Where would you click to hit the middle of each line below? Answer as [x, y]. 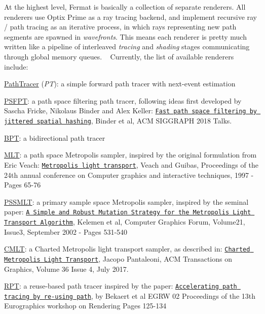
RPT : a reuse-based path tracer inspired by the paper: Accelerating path [121, 286]
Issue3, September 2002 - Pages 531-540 [66, 231]
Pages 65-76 [23, 185]
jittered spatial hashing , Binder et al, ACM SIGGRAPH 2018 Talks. [118, 120]
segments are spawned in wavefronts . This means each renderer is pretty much [125, 36]
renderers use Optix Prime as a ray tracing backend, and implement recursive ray [130, 17]
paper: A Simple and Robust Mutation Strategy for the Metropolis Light [128, 212]
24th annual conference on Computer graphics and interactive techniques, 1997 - [129, 175]
